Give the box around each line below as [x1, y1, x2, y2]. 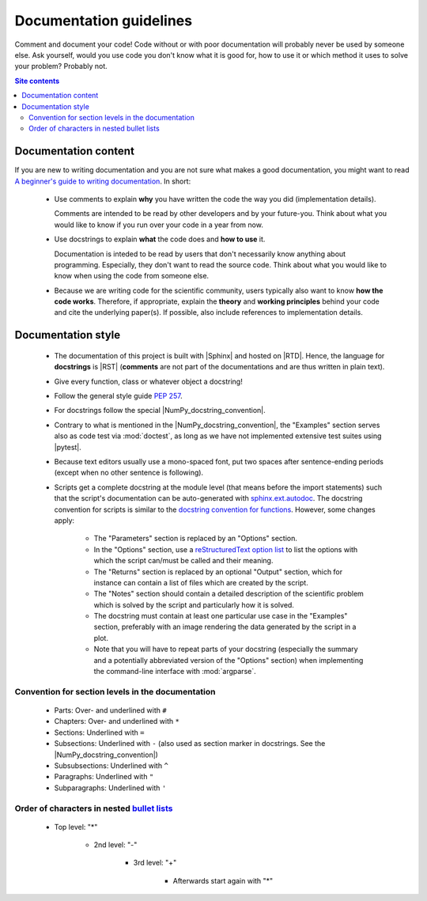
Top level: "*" [54, 822, 98, 831]
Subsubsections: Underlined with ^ [54, 760, 169, 770]
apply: [54, 515, 75, 525]
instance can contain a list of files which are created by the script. [93, 577, 308, 587]
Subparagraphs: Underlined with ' [54, 783, 167, 793]
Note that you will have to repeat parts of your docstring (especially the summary [93, 645, 359, 654]
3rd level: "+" [133, 858, 177, 868]
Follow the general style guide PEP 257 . [54, 392, 183, 401]
